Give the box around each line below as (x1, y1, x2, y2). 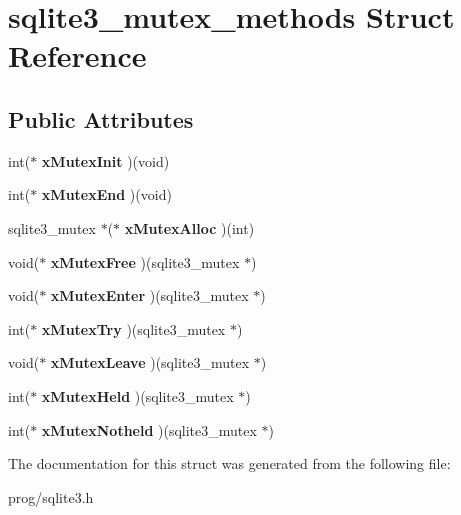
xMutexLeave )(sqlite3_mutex (50, 352, 250, 373)
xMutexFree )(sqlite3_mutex (50, 251, 240, 272)
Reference (8, 35, 147, 76)
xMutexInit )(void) (41, 150, 170, 171)
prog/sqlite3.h (8, 486, 94, 507)
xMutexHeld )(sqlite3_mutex (41, 385, 234, 406)
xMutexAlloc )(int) (124, 217, 255, 238)
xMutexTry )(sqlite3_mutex (41, 318, 226, 339)
